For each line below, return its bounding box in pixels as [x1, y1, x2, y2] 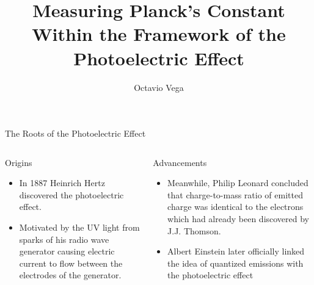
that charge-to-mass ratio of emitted [167, 188, 303, 201]
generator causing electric [19, 245, 115, 258]
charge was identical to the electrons [167, 200, 304, 213]
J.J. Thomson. [167, 224, 221, 237]
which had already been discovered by [167, 212, 310, 225]
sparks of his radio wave [19, 233, 109, 245]
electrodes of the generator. [19, 269, 122, 281]
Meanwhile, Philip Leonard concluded [167, 176, 309, 189]
